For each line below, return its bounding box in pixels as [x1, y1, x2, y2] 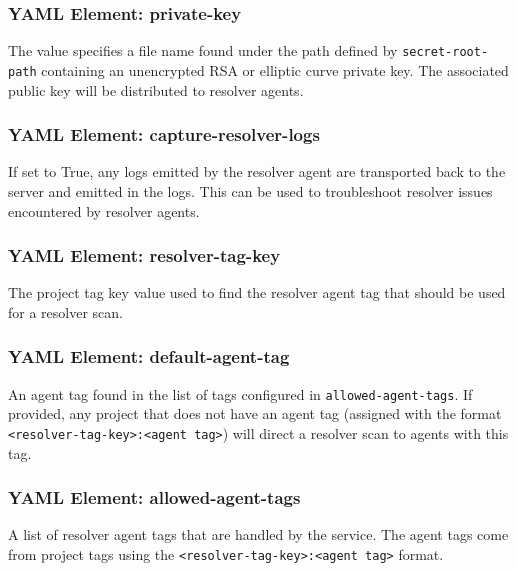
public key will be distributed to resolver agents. [8, 79, 304, 100]
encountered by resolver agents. [8, 200, 200, 221]
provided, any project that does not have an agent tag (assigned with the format [8, 403, 502, 424]
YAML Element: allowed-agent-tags [8, 485, 301, 510]
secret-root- [402, 45, 489, 60]
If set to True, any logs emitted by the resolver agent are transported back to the [8, 161, 506, 182]
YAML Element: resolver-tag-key [8, 243, 281, 268]
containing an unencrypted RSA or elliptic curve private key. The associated [41, 59, 509, 80]
